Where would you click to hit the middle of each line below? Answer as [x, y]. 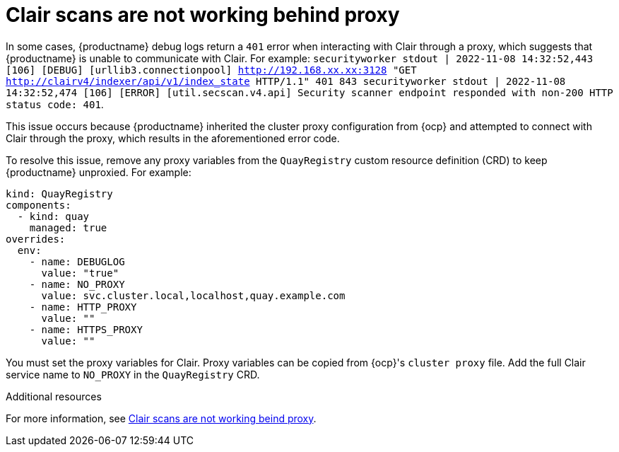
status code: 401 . [55, 104]
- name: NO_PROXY [77, 284]
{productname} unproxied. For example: [99, 172]
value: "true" [80, 273]
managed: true [68, 227]
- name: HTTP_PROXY [83, 307]
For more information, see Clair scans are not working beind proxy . [161, 418]
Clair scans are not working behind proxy [203, 15]
